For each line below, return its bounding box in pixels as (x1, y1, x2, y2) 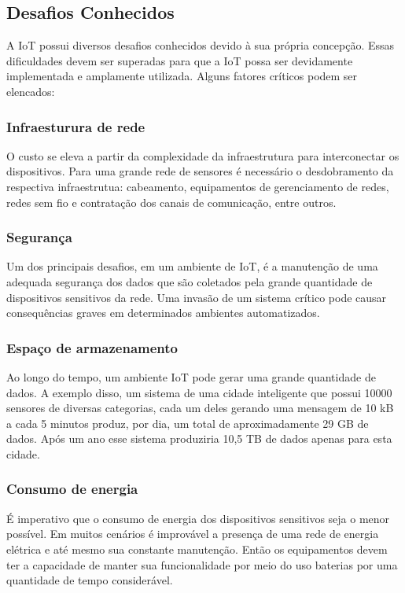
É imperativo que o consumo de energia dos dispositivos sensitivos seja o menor (6, 510, 390, 526)
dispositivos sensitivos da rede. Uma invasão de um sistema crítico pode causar (6, 289, 387, 305)
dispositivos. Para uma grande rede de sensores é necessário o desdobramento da (6, 163, 394, 179)
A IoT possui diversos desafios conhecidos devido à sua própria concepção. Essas (6, 37, 395, 53)
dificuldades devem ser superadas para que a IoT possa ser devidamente (6, 52, 353, 68)
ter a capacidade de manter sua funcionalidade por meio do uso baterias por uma (6, 556, 398, 573)
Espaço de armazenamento (6, 337, 179, 357)
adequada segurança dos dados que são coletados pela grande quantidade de (6, 273, 373, 289)
